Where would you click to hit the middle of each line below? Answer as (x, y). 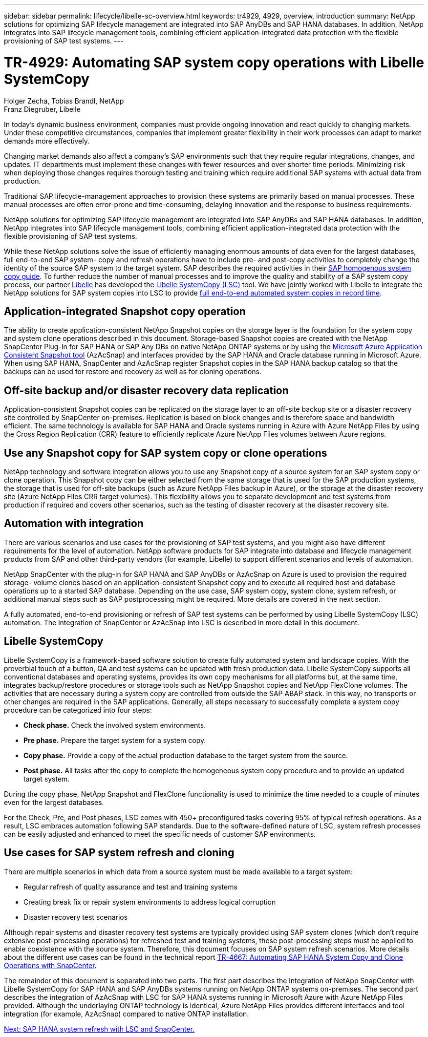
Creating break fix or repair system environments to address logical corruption (150, 902)
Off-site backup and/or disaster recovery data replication (146, 390)
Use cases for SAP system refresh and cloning (119, 853)
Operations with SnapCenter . (50, 965)
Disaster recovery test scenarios (76, 917)
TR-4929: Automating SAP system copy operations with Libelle (214, 62)
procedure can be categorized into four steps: (78, 710)
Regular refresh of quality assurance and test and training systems (130, 887)
